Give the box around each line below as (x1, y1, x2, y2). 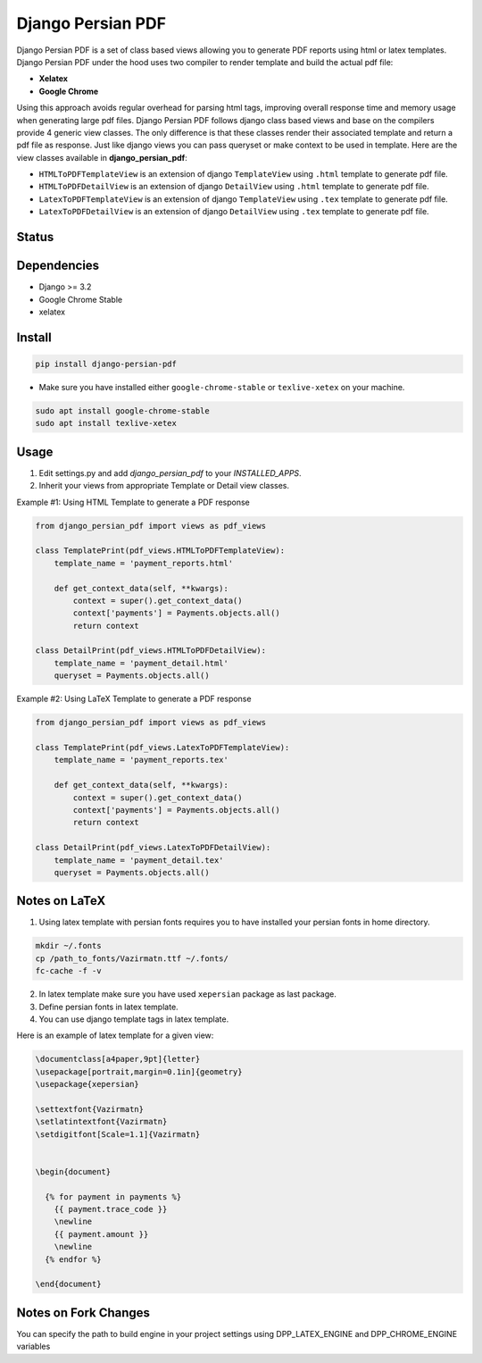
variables (16, 1341, 51, 1352)
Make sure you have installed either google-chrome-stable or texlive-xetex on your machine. (38, 381, 405, 392)
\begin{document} (35, 1166, 112, 1176)
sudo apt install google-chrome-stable (35, 406, 210, 415)
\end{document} (35, 1279, 102, 1290)
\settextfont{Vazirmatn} (35, 1104, 145, 1114)
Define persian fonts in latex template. (38, 1001, 179, 1012)
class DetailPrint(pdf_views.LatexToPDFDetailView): (35, 842, 271, 853)
